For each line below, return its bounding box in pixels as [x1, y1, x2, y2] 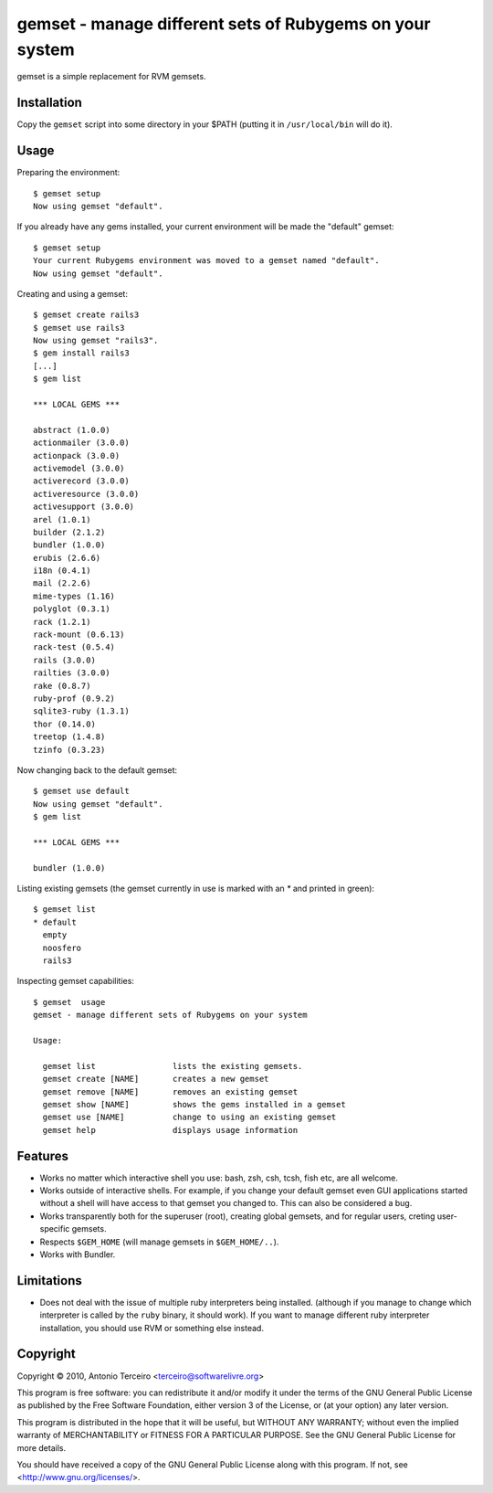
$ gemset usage [33, 997, 106, 1007]
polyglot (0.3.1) [33, 604, 110, 614]
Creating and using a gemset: [16, 288, 128, 299]
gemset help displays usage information [42, 1125, 299, 1135]
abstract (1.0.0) [33, 425, 110, 435]
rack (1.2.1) [33, 617, 91, 627]
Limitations [16, 1273, 82, 1288]
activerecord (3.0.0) [33, 476, 130, 486]
